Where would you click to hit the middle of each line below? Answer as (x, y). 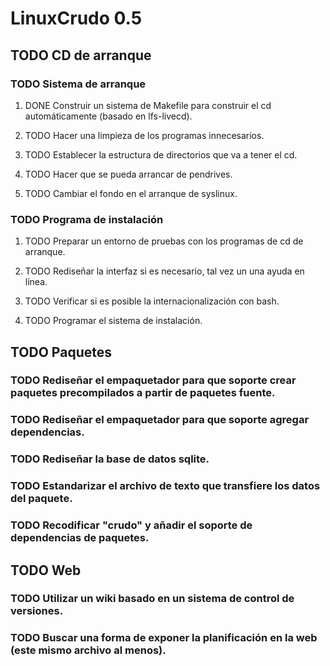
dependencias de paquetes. (80, 538)
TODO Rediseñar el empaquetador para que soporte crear (153, 380)
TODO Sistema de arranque (78, 84)
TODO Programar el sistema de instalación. (113, 321)
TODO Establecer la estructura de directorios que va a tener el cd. (161, 154)
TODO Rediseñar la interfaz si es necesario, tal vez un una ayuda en (164, 271)
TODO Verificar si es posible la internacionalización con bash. (152, 301)
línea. (36, 282)
